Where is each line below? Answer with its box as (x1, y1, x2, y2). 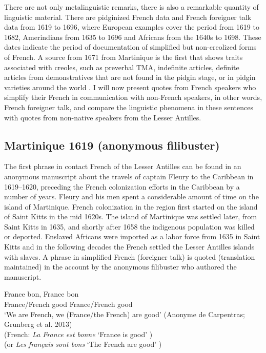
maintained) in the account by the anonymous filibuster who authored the (4, 261, 237, 272)
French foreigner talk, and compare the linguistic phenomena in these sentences (4, 101, 253, 112)
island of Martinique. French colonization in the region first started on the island (4, 201, 258, 212)
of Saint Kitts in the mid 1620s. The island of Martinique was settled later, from (4, 211, 257, 222)
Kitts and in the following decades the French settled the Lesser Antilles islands (4, 241, 255, 252)
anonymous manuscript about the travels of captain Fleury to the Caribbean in (4, 171, 254, 181)
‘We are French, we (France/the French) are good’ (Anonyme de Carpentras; (4, 308, 245, 319)
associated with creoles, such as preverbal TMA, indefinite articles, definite (4, 61, 239, 72)
